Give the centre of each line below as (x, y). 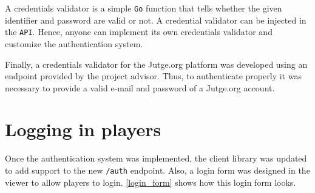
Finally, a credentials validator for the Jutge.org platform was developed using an (156, 64)
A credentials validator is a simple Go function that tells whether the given (144, 8)
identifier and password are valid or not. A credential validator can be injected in (156, 20)
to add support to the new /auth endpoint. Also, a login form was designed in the (157, 170)
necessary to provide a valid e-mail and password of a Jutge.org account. (140, 87)
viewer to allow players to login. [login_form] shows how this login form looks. (151, 182)
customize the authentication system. (74, 43)
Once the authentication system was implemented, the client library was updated (156, 158)
